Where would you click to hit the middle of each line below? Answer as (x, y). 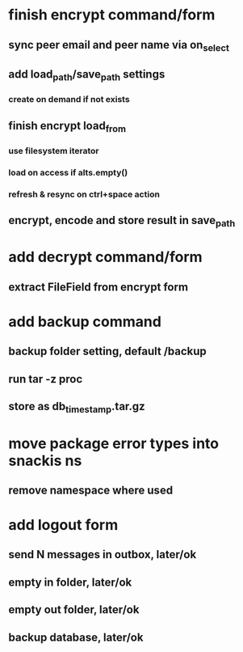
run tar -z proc (46, 379)
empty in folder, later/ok (70, 582)
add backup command (85, 322)
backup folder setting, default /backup (108, 351)
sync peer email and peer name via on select (119, 46)
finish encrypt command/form (112, 15)
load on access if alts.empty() (68, 172)
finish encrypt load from (67, 127)
